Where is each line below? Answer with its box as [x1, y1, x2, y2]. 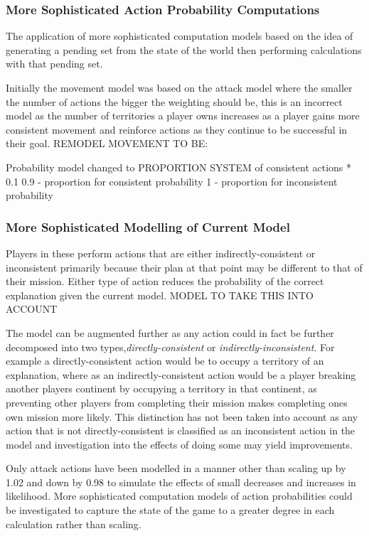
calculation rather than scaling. [6, 516, 141, 531]
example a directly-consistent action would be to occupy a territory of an [6, 353, 324, 368]
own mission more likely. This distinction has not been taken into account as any [6, 409, 358, 424]
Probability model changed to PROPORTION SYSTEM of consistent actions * [6, 159, 352, 174]
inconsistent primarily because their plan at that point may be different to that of [6, 259, 363, 274]
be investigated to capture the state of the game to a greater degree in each [6, 503, 335, 518]
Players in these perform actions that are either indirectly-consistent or [6, 245, 316, 260]
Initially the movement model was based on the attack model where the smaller [6, 80, 353, 95]
